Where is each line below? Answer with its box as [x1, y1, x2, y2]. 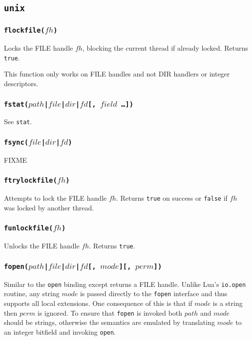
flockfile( [4, 26, 45, 35]
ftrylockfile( [4, 176, 57, 185]
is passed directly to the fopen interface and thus [80, 288, 228, 299]
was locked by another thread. [4, 202, 94, 212]
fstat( [4, 100, 29, 108]
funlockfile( [4, 224, 53, 232]
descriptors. [4, 78, 39, 88]
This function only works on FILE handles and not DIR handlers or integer [4, 69, 230, 79]
